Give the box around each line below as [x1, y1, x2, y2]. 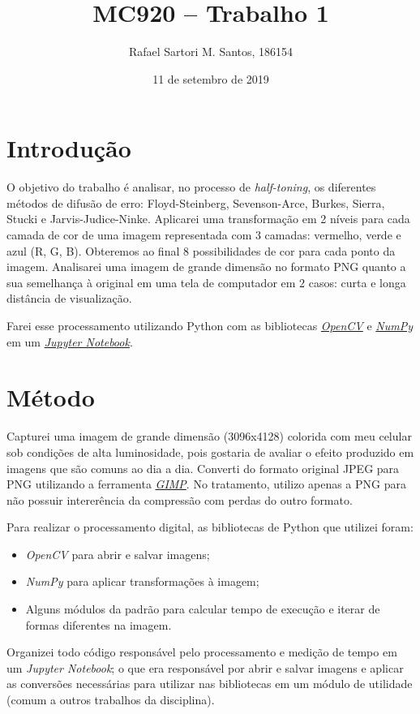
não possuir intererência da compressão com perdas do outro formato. [6, 491, 353, 508]
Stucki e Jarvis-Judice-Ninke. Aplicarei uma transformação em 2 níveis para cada [6, 210, 410, 227]
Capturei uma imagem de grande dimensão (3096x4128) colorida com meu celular [6, 428, 412, 445]
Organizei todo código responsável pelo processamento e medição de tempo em [6, 643, 397, 660]
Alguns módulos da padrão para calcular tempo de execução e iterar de [25, 600, 380, 617]
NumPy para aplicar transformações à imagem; [25, 573, 259, 590]
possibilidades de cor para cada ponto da [192, 242, 396, 259]
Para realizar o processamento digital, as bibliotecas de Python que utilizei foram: [6, 518, 414, 535]
